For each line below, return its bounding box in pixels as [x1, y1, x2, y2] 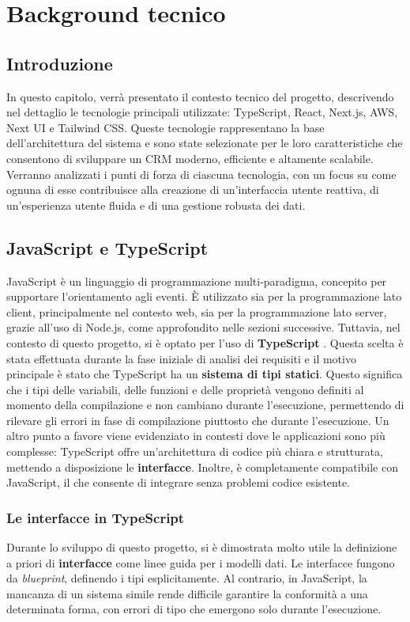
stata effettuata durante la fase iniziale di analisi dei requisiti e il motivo [6, 350, 356, 366]
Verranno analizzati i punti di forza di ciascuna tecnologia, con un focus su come [6, 165, 397, 182]
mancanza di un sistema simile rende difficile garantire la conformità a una [6, 585, 368, 601]
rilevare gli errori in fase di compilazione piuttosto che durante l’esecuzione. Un [6, 412, 389, 428]
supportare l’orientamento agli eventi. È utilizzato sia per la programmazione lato [6, 288, 402, 305]
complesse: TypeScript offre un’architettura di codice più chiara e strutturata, [6, 443, 383, 460]
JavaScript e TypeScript [6, 235, 209, 260]
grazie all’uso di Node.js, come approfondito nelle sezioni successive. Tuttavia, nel [6, 319, 401, 336]
